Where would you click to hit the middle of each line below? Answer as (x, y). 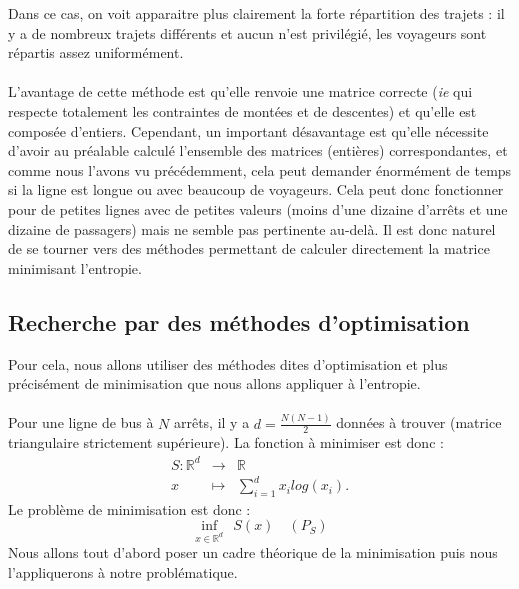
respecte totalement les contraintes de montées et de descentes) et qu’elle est (242, 110)
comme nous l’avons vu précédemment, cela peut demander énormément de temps (260, 169)
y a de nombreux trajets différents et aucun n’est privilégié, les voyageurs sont (247, 32)
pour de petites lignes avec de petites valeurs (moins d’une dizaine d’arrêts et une (258, 208)
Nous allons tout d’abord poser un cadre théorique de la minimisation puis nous (253, 552)
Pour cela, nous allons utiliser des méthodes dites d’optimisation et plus (228, 363)
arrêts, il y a (211, 422)
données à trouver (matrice (419, 422)
